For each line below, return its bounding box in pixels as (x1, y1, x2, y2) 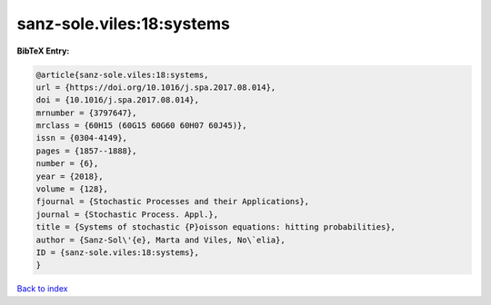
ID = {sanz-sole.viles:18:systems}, (35, 248, 200, 258)
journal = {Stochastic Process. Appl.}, (35, 209, 218, 220)
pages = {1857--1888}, (35, 145, 137, 156)
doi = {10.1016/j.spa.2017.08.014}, (35, 95, 200, 105)
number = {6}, (35, 159, 99, 169)
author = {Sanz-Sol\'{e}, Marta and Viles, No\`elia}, (35, 234, 286, 245)
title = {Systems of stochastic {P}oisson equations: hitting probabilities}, (35, 222, 396, 232)
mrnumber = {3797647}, (35, 107, 137, 118)
